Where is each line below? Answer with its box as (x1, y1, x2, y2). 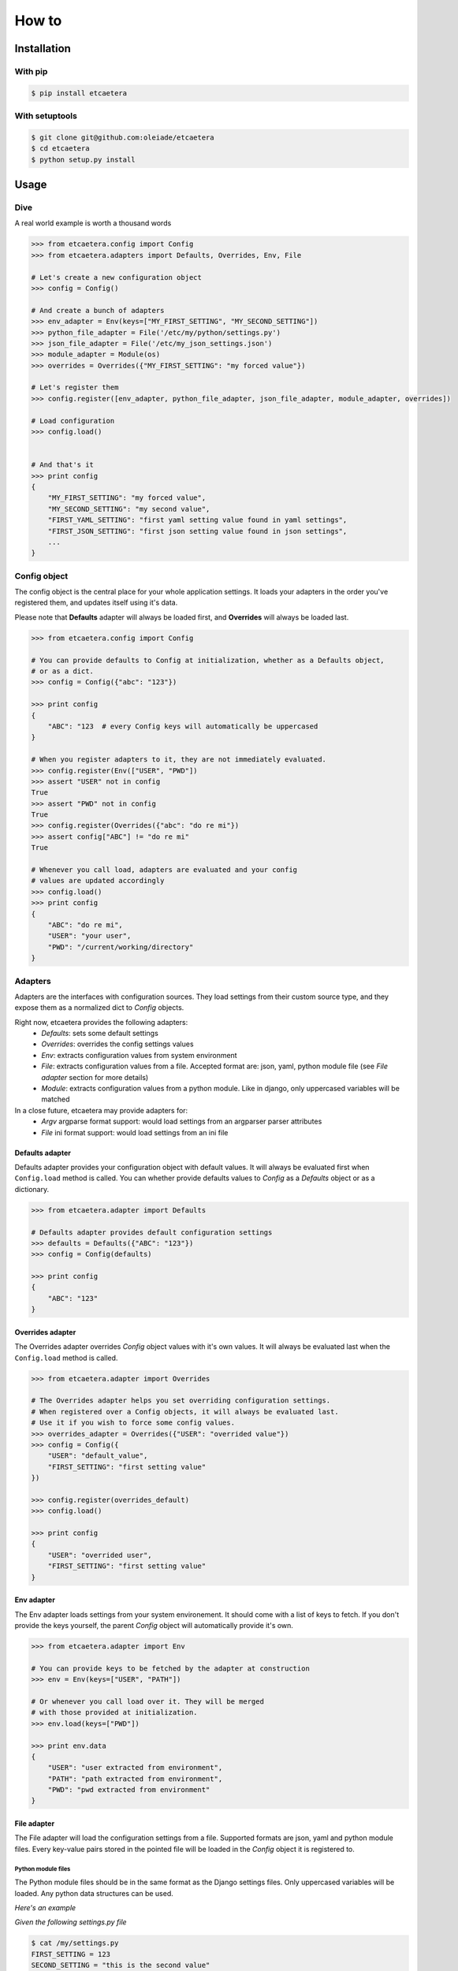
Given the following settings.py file (14, 1917, 127, 1927)
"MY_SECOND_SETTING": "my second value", (47, 505, 210, 513)
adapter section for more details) (41, 1072, 149, 1082)
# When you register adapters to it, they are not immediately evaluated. (31, 755, 327, 764)
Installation (14, 42, 71, 55)
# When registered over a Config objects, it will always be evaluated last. (31, 1407, 339, 1416)
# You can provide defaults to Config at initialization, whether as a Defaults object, (31, 655, 385, 665)
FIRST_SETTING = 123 (31, 1950, 110, 1958)
